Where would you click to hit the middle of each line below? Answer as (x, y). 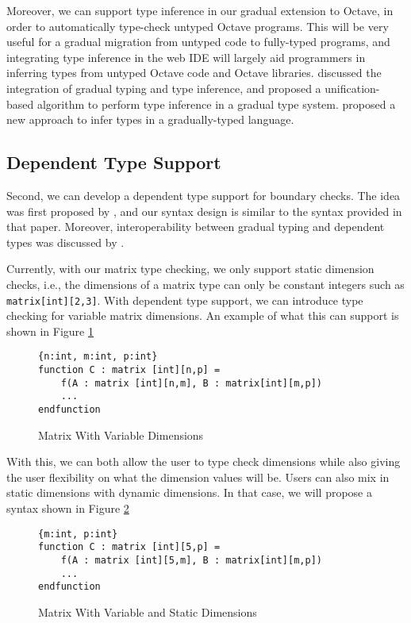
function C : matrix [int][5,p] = (129, 547)
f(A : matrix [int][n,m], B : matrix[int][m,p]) (191, 383)
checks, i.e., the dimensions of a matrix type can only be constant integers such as (205, 284)
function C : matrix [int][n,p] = (129, 370)
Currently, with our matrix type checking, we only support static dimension (190, 269)
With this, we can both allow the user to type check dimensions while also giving (204, 461)
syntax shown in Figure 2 (68, 508)
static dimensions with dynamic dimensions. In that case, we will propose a (189, 492)
